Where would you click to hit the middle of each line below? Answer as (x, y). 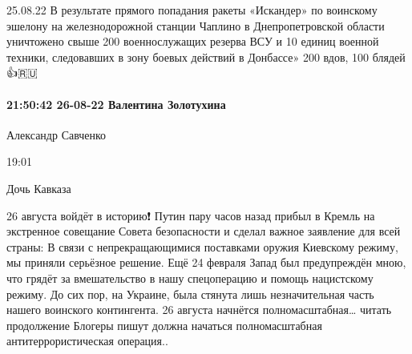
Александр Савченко (57, 134)
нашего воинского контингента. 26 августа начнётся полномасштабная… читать (199, 310)
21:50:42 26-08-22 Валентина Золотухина (116, 104)
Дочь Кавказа (39, 188)
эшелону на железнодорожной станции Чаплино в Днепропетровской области (196, 25)
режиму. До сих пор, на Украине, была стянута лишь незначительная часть (190, 294)
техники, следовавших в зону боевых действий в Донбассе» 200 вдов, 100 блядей (206, 56)
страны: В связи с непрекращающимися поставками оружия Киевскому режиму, (202, 246)
